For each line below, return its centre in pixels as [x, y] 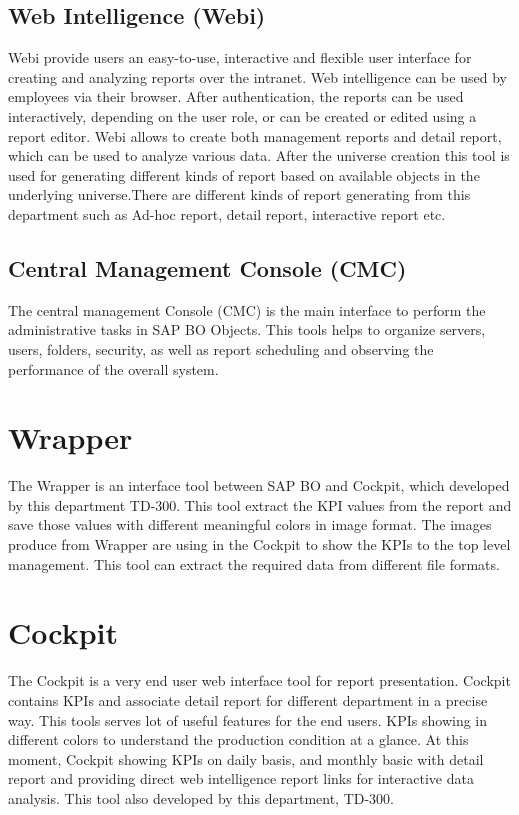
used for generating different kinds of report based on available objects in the [244, 174]
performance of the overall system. [113, 368]
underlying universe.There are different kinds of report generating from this [239, 194]
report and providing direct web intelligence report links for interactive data [241, 778]
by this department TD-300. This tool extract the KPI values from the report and [260, 504]
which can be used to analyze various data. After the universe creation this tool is [259, 155]
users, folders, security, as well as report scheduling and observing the [221, 348]
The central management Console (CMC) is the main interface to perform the [247, 309]
